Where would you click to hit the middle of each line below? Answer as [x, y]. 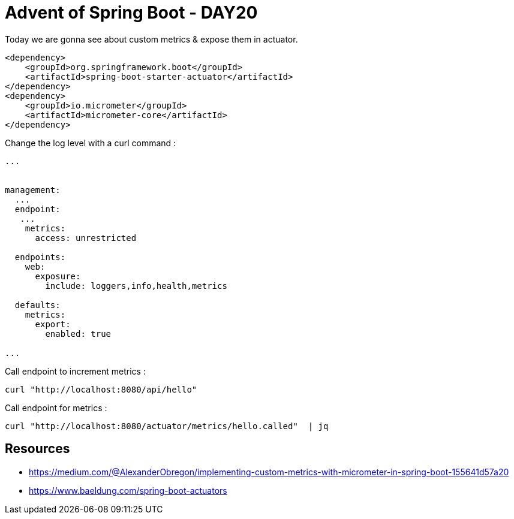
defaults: [37, 305]
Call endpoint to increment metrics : [75, 371]
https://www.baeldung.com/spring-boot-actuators [128, 490]
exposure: [58, 276]
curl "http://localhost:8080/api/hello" [101, 389]
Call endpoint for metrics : [56, 408]
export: [53, 324]
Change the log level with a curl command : [91, 143]
